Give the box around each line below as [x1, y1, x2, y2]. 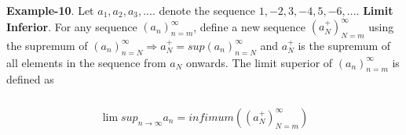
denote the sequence [159, 2, 256, 18]
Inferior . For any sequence [6, 18, 137, 34]
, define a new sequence [193, 18, 306, 34]
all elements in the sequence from [6, 54, 166, 70]
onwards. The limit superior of [185, 54, 333, 70]
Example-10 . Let [6, 2, 94, 18]
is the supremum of [298, 37, 391, 53]
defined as [6, 71, 54, 87]
